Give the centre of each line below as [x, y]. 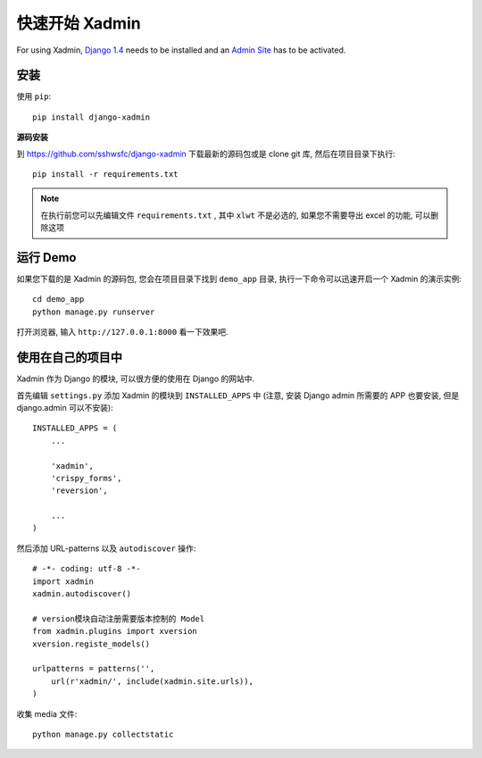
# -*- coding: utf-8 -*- [87, 569]
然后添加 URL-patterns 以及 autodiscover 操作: [106, 548]
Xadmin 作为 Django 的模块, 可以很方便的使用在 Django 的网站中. [136, 379]
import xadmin [63, 581]
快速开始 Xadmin [79, 23]
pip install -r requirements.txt [105, 175]
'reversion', [79, 491]
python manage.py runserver [94, 312]
